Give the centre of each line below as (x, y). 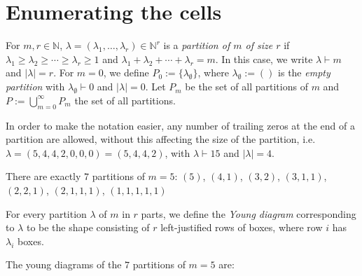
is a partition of (197, 45)
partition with (35, 87)
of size (259, 45)
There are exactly (43, 176)
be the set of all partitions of (246, 87)
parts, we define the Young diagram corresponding (249, 213)
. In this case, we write (264, 58)
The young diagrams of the (64, 264)
